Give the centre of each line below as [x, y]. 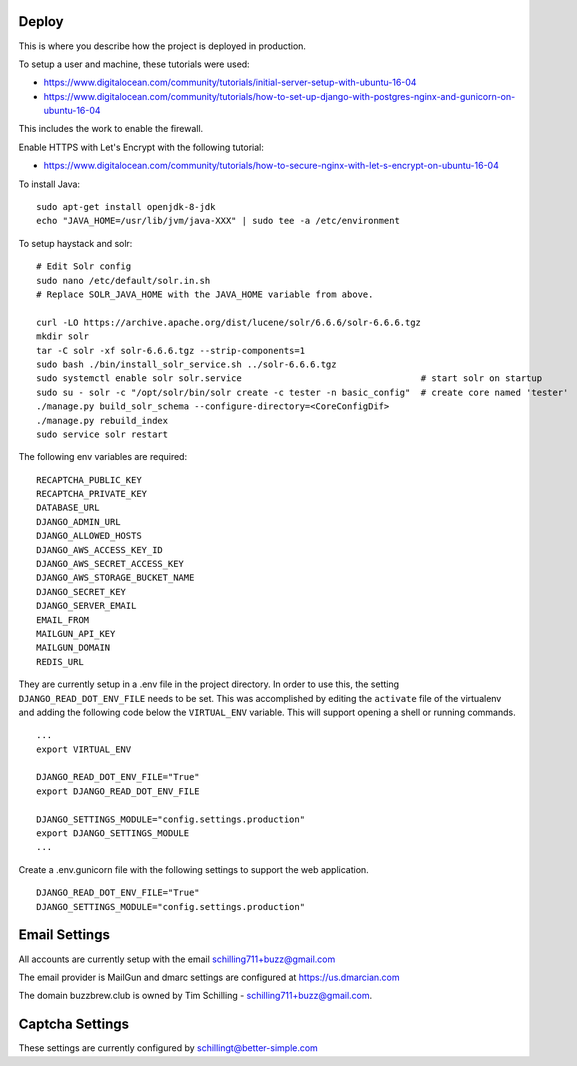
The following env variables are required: [103, 457]
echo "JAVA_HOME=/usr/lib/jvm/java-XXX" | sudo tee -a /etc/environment [218, 221]
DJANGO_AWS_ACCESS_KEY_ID [100, 549]
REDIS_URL [60, 661]
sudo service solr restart [102, 434]
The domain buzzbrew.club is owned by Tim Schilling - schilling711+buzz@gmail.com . [195, 996]
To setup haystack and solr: [75, 243]
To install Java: [49, 184]
